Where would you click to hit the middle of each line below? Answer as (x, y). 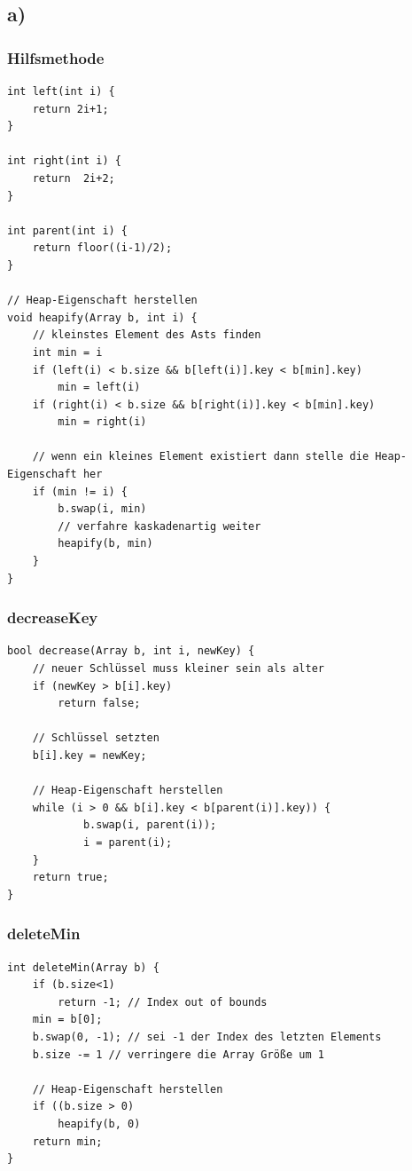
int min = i (67, 352)
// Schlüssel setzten (96, 738)
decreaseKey (53, 617)
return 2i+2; (74, 178)
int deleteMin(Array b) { (83, 967)
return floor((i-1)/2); (102, 248)
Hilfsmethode (56, 57)
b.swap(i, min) (102, 509)
